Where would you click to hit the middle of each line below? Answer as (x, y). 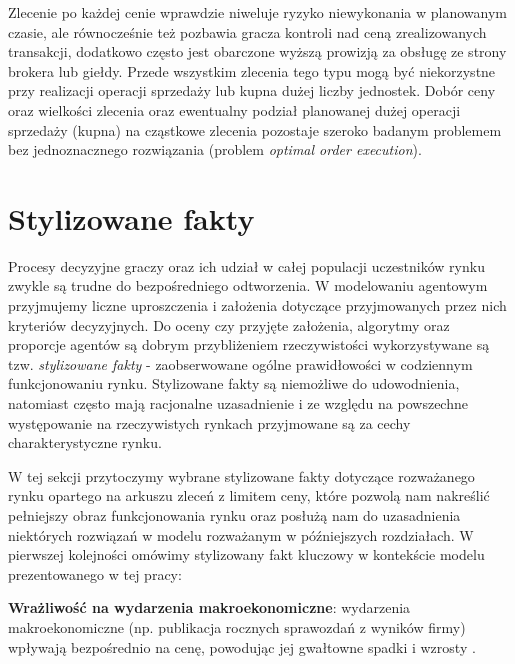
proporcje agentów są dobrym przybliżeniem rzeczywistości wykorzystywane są (249, 344)
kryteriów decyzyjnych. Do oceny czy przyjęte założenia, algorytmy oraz (229, 324)
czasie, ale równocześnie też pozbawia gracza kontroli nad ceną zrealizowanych (247, 31)
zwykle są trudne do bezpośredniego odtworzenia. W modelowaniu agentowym (248, 285)
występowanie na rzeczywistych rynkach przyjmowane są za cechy (209, 422)
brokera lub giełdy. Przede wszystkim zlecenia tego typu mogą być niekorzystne (252, 70)
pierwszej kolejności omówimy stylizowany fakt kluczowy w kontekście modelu (246, 554)
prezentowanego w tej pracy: (95, 573)
